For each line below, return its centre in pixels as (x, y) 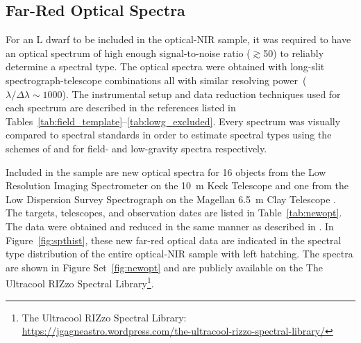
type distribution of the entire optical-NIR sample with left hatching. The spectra (179, 254)
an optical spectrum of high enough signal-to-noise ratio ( (128, 53)
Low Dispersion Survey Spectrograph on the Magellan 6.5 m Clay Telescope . (171, 199)
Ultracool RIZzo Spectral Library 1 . (80, 282)
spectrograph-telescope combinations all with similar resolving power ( (156, 80)
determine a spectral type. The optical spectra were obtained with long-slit (165, 66)
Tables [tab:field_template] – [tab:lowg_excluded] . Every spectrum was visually (173, 121)
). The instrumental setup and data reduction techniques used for (201, 94)
